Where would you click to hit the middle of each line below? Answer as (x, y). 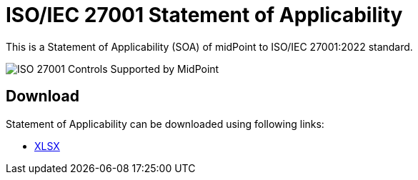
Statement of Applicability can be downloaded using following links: (165, 124)
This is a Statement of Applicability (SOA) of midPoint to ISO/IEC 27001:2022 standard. (209, 46)
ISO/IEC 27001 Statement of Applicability (204, 15)
